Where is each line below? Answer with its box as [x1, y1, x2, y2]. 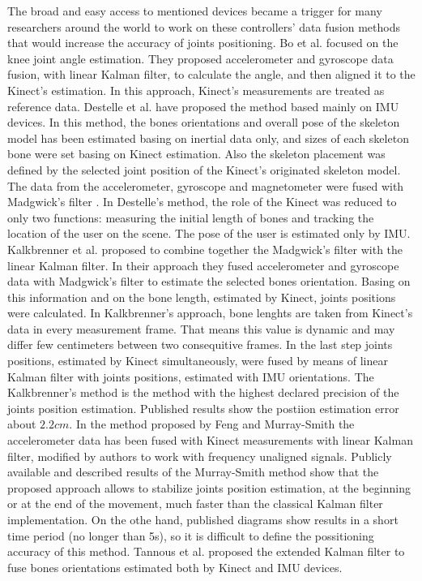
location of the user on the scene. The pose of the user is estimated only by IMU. [7, 225, 411, 242]
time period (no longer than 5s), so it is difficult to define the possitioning [7, 527, 374, 544]
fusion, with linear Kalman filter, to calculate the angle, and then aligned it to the [7, 66, 416, 83]
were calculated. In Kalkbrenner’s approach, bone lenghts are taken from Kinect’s [7, 304, 413, 321]
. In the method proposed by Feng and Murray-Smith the [69, 415, 355, 433]
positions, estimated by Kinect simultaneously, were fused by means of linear [7, 352, 388, 369]
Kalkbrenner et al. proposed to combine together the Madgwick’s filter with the [7, 240, 403, 257]
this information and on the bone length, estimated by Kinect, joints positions [7, 288, 396, 305]
